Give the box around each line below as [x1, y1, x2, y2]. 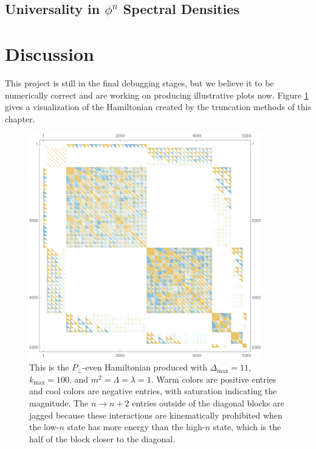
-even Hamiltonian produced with [82, 361, 207, 374]
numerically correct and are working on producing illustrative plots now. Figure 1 [5, 88, 309, 101]
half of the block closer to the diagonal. [29, 432, 176, 445]
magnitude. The [29, 397, 89, 409]
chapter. [5, 112, 35, 125]
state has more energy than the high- [67, 420, 205, 433]
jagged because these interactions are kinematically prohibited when [29, 408, 283, 421]
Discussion [5, 41, 94, 66]
